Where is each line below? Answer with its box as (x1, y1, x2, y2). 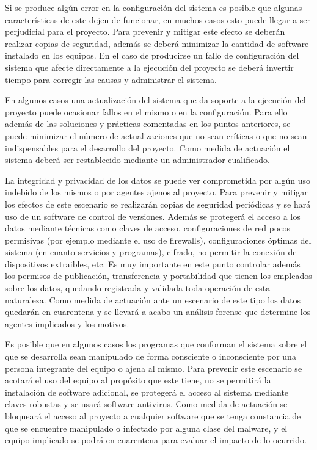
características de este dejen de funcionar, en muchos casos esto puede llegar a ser (5, 13, 311, 26)
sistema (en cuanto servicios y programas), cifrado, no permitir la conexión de (5, 245, 297, 258)
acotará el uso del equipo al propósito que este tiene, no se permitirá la (5, 374, 271, 386)
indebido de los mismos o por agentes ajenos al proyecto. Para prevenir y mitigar (5, 186, 308, 198)
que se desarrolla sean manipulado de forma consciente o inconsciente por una (5, 350, 296, 363)
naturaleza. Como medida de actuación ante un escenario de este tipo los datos (5, 293, 301, 306)
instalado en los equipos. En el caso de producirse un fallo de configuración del (5, 49, 299, 62)
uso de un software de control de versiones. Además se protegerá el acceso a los (5, 209, 301, 222)
